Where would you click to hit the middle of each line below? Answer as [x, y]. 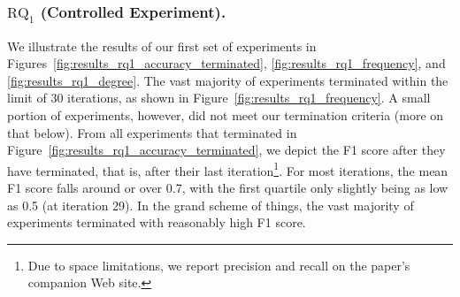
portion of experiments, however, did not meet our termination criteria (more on [226, 114]
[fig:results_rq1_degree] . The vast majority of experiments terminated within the [228, 80]
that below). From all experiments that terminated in [152, 132]
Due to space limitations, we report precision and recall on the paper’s [219, 265]
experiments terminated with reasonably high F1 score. [157, 222]
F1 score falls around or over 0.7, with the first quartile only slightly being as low [228, 187]
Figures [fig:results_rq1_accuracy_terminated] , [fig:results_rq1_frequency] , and [226, 63]
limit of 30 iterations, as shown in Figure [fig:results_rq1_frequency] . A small [219, 98]
